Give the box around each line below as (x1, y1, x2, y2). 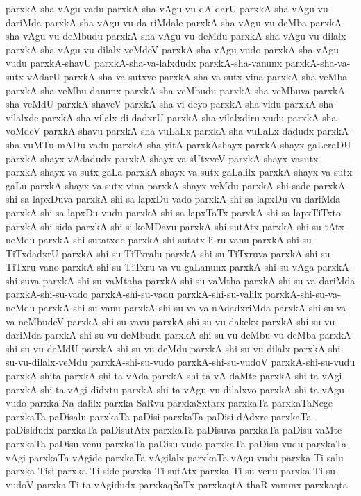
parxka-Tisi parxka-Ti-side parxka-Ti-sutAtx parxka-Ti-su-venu (6, 463, 278, 478)
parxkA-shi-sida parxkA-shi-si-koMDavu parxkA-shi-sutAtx (6, 219, 259, 233)
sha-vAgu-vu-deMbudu (6, 28, 103, 43)
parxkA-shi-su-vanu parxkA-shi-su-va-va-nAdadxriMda (38, 300, 271, 315)
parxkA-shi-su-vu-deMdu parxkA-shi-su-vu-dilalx (81, 341, 291, 355)
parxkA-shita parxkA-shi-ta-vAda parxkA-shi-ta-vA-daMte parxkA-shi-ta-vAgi (6, 368, 342, 383)
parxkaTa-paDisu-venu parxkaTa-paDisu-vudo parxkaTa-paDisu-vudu (6, 436, 303, 450)
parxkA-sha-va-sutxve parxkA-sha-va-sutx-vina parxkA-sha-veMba (63, 69, 348, 83)
